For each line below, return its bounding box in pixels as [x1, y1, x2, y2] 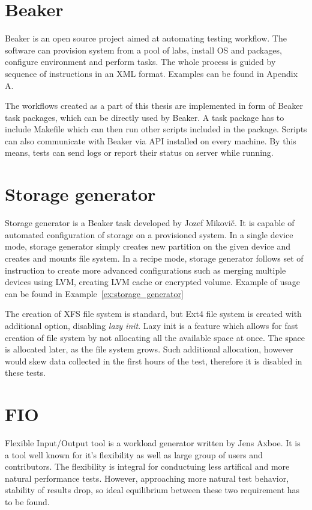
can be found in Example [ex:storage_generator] [5, 287, 184, 300]
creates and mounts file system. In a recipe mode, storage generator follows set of [5, 251, 304, 264]
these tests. [5, 366, 46, 379]
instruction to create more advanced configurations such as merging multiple [5, 263, 286, 276]
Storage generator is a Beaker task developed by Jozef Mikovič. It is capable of [5, 217, 295, 229]
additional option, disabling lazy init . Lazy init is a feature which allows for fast [5, 319, 298, 331]
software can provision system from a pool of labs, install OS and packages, [5, 43, 282, 56]
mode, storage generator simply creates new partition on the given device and [5, 240, 291, 253]
